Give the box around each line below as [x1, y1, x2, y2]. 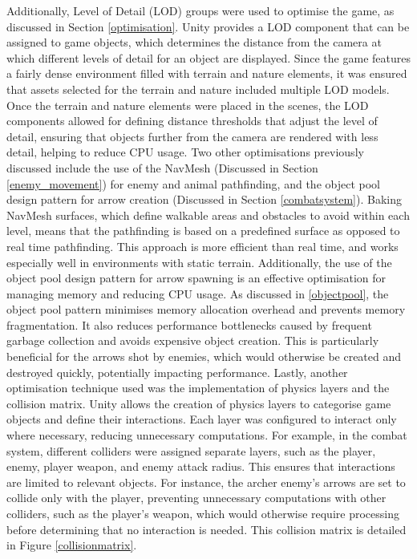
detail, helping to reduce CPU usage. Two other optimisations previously [6, 144, 364, 160]
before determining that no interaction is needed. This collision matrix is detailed [6, 521, 407, 537]
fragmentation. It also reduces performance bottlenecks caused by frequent [6, 316, 372, 333]
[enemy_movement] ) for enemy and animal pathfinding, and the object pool [6, 175, 380, 192]
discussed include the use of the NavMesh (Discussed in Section [6, 159, 318, 176]
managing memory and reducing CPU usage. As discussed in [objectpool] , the [6, 285, 389, 302]
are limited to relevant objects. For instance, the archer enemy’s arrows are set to [6, 473, 406, 490]
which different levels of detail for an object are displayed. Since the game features [6, 49, 411, 66]
